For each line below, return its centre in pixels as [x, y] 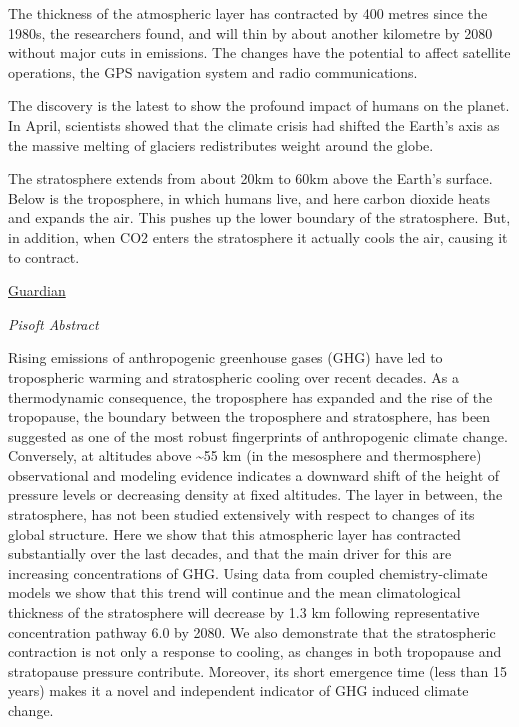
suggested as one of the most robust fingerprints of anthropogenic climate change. [258, 435]
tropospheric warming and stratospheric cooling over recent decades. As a [233, 376]
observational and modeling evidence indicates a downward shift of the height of [254, 474]
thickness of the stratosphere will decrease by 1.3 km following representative [244, 612]
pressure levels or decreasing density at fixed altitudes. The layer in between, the [255, 494]
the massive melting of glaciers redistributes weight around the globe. [221, 144]
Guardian [37, 290]
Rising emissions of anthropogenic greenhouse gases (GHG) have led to [225, 357]
